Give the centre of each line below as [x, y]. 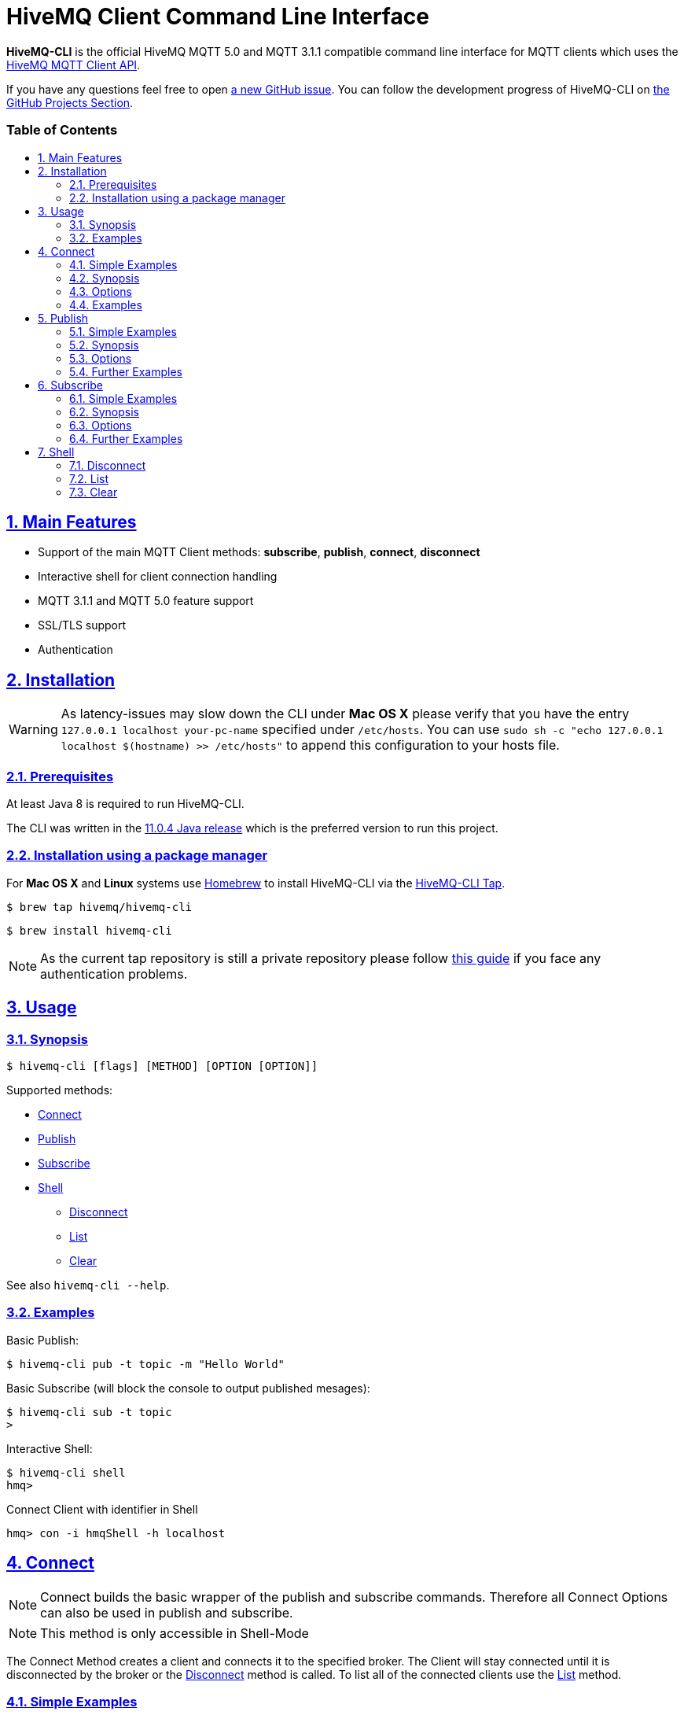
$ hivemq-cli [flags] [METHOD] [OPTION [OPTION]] [162, 1066]
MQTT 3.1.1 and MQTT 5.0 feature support [146, 601]
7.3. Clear [94, 492]
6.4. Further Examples [126, 438]
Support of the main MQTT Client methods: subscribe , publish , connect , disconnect [259, 552]
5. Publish [63, 318]
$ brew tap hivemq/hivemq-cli [99, 907]
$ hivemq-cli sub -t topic [89, 1412]
